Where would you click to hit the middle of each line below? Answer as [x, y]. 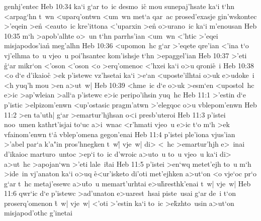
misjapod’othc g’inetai [38, 213]
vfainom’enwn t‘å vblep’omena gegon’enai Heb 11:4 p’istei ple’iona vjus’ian [120, 134]
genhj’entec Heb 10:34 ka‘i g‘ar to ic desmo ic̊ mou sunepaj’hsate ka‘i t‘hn [119, 6]
